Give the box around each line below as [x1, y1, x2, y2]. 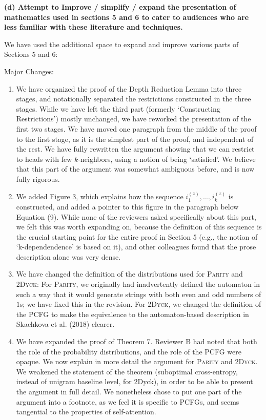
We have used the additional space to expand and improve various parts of [4, 38, 239, 49]
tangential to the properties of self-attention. [16, 406, 156, 417]
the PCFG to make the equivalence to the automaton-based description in [16, 308, 249, 319]
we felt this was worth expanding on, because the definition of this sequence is [16, 221, 262, 232]
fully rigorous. [16, 173, 60, 184]
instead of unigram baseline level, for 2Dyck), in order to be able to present [16, 376, 253, 387]
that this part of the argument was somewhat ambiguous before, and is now [16, 163, 255, 174]
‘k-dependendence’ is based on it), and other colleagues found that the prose [16, 241, 256, 252]
